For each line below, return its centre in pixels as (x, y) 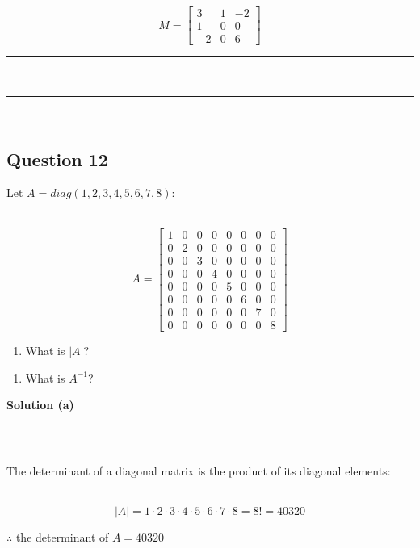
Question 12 (57, 159)
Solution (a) (40, 405)
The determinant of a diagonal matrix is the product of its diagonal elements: (199, 471)
